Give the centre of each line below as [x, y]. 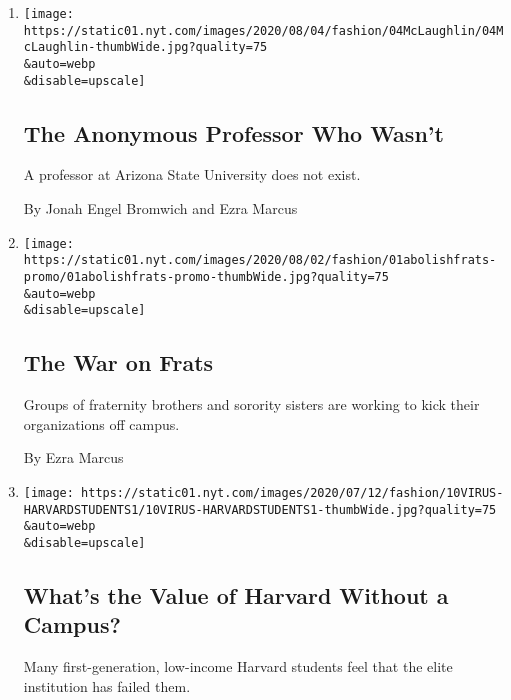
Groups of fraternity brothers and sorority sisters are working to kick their [251, 404]
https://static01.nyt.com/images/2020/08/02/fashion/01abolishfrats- [260, 260]
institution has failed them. [107, 685]
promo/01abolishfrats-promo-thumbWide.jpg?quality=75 [206, 276]
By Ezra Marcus [73, 457]
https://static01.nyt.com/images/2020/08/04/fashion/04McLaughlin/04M [263, 30]
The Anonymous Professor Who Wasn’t [233, 132]
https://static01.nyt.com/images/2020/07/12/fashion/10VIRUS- [292, 492]
